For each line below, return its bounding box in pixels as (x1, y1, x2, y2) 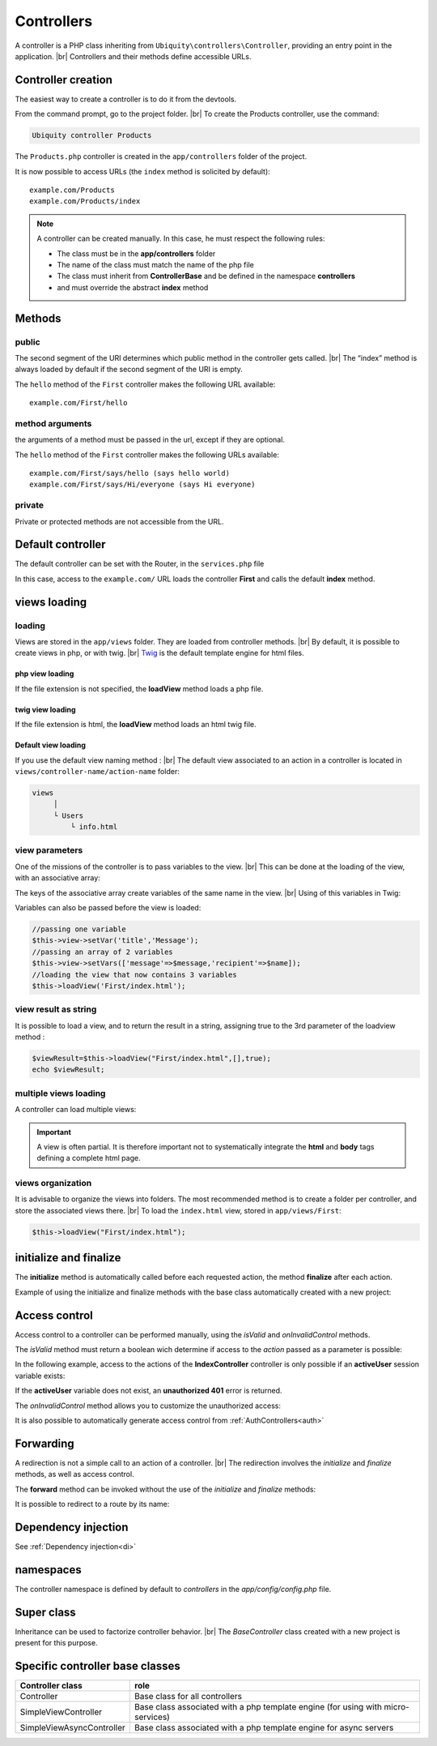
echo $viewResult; (32, 1065, 105, 1074)
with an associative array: (15, 873, 100, 883)
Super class (15, 1605, 76, 1619)
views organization (15, 1178, 92, 1189)
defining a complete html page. (36, 1153, 141, 1163)
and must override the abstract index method (57, 282, 209, 292)
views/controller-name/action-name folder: (15, 766, 180, 776)
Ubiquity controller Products (32, 131, 152, 140)
